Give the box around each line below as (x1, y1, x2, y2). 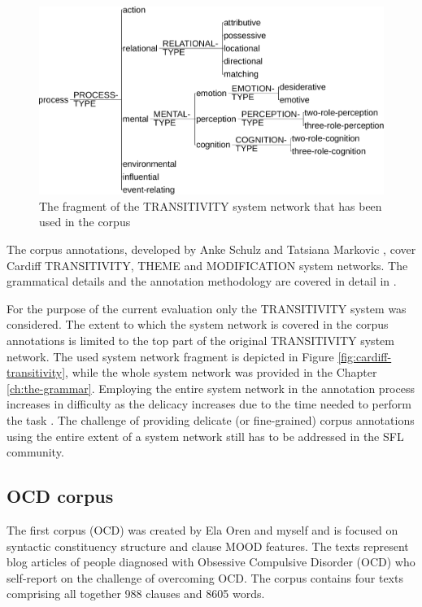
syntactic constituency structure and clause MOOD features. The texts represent (7, 537, 409, 554)
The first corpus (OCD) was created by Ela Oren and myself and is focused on (7, 521, 398, 538)
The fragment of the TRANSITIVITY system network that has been (39, 197, 382, 214)
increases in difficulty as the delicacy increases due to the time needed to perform (7, 395, 411, 413)
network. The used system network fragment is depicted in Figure (7, 347, 334, 365)
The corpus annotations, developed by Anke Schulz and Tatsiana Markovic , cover (7, 241, 416, 258)
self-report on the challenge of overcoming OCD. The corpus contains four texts (7, 569, 403, 586)
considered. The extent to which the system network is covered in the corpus (7, 316, 389, 333)
